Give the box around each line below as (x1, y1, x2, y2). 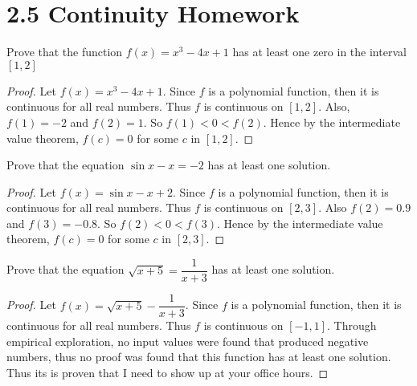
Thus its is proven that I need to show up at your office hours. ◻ (6, 364, 329, 380)
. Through (327, 317, 377, 334)
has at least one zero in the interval (232, 43, 407, 60)
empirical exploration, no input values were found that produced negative (6, 332, 369, 349)
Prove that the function (6, 43, 123, 60)
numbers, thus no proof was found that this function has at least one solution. (6, 348, 391, 365)
